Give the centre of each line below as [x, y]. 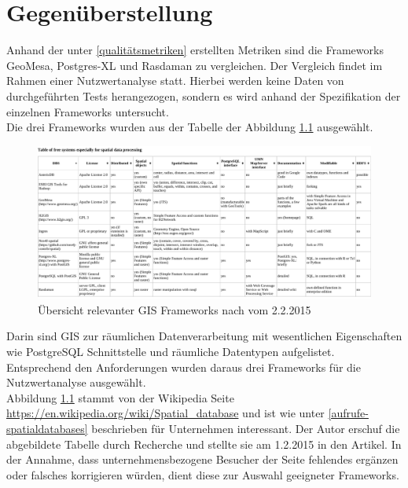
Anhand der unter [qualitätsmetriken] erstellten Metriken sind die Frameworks [195, 50]
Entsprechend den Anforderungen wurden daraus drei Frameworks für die [184, 367]
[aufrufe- [348, 413]
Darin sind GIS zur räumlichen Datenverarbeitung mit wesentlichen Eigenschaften [204, 336]
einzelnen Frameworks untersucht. [88, 111]
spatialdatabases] [47, 429]
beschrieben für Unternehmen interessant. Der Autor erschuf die [246, 429]
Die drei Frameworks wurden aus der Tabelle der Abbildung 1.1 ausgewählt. [190, 127]
